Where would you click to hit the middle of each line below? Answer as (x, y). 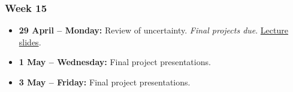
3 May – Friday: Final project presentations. (105, 82)
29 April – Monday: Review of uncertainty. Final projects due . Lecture (153, 30)
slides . (30, 42)
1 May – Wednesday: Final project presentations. (115, 62)
